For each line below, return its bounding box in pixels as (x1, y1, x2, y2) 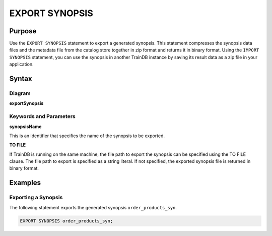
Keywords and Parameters (9, 113, 76, 120)
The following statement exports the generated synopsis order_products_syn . (9, 204, 177, 210)
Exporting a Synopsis (9, 194, 63, 201)
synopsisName (9, 124, 42, 130)
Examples (9, 179, 41, 187)
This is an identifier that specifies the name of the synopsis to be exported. (9, 133, 165, 139)
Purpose (9, 27, 37, 35)
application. (9, 61, 34, 68)
